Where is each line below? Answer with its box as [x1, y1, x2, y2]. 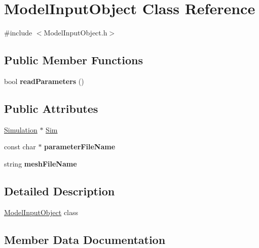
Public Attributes [4, 100, 98, 116]
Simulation [4, 124, 38, 135]
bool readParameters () [4, 75, 84, 86]
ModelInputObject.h [44, 27, 107, 38]
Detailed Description [4, 183, 115, 198]
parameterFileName [44, 141, 116, 152]
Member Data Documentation [4, 231, 166, 247]
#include [4, 27, 32, 38]
